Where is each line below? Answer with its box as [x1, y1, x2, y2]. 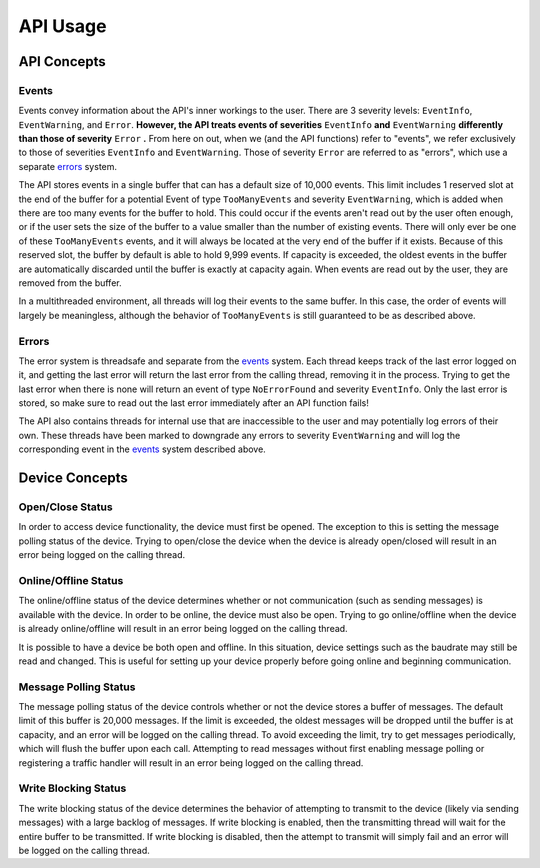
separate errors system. [18, 160, 118, 172]
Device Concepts [18, 470, 129, 487]
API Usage [18, 15, 107, 37]
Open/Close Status [18, 500, 114, 514]
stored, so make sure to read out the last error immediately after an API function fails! [18, 397, 370, 409]
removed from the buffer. [18, 277, 122, 289]
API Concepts [18, 53, 107, 70]
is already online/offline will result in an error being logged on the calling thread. [18, 623, 349, 635]
